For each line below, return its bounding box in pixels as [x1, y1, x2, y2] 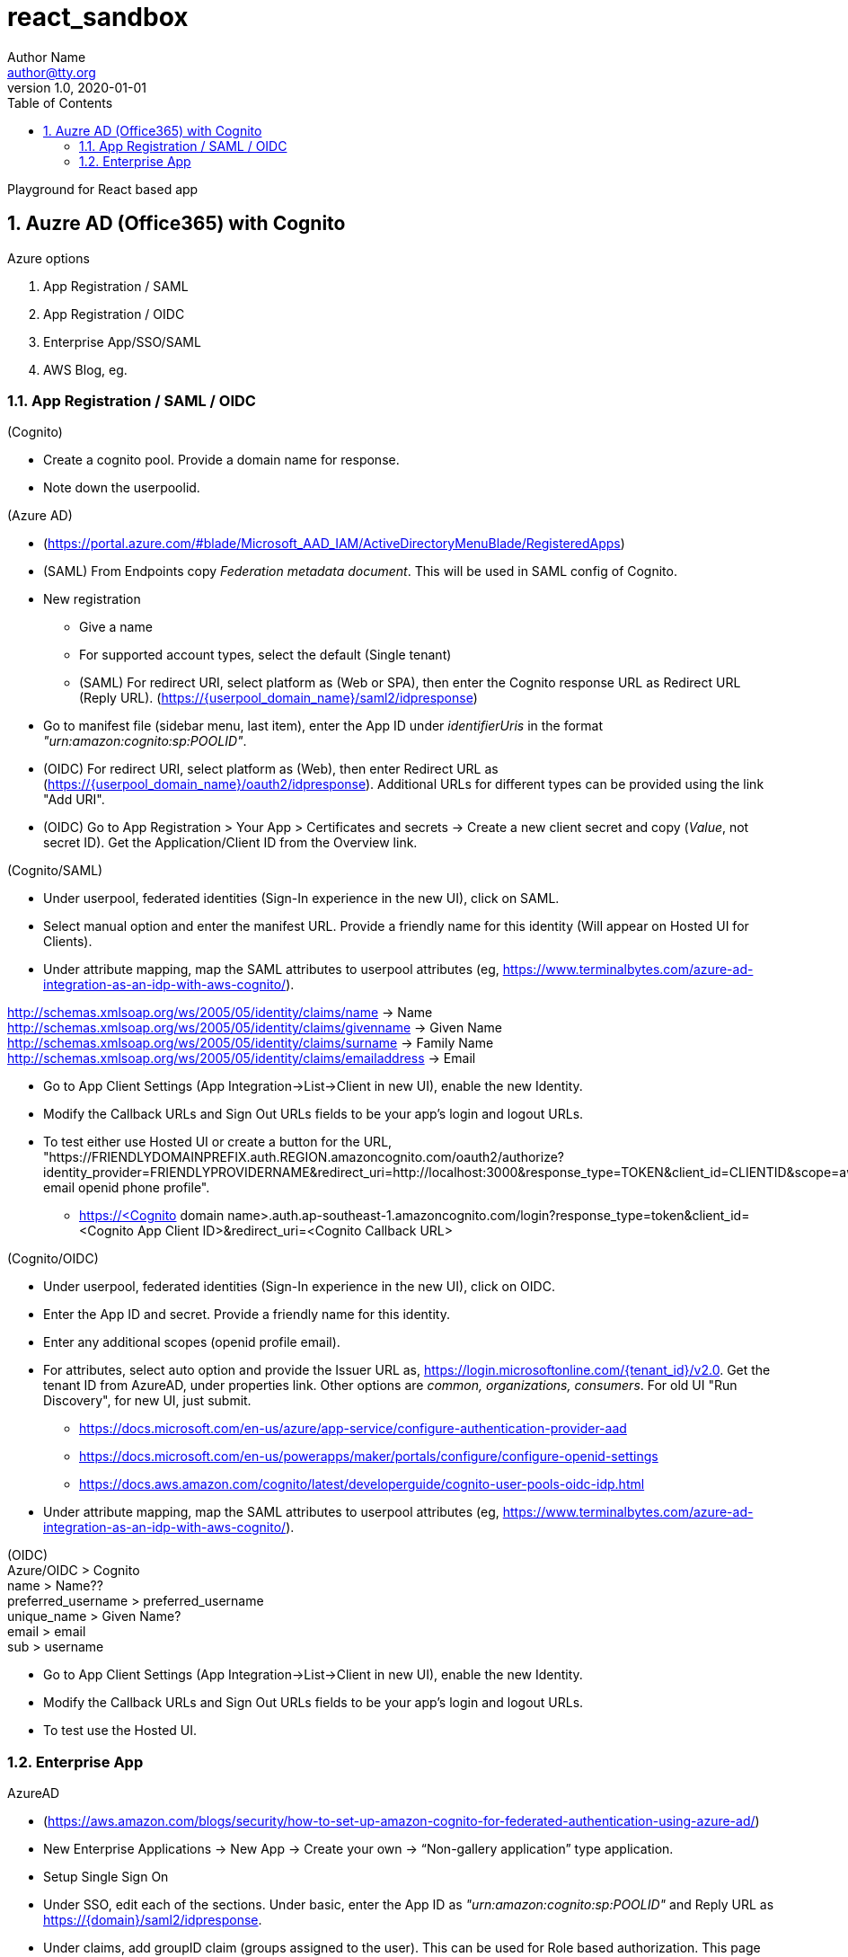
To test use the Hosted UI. [43, 1722, 198, 1739]
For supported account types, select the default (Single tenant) [79, 647, 452, 663]
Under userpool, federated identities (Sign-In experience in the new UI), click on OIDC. [43, 1279, 555, 1295]
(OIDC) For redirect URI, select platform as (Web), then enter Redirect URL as [43, 761, 499, 777]
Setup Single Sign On [43, 1869, 169, 1885]
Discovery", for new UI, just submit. [43, 1393, 252, 1409]
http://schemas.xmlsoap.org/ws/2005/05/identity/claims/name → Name [7, 1005, 433, 1021]
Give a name [79, 619, 153, 635]
